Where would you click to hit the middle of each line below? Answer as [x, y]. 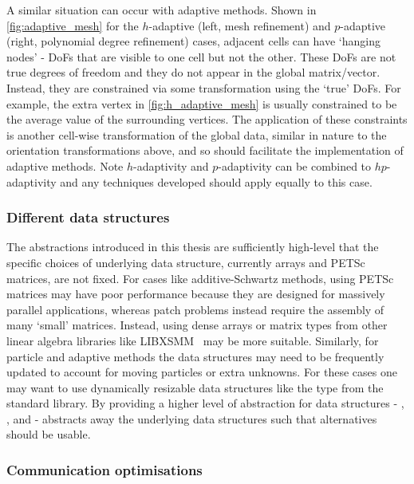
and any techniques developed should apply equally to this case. [216, 181]
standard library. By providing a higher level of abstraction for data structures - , [205, 403]
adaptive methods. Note [65, 165]
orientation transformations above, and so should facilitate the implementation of [205, 150]
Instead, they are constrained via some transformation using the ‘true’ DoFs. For [204, 87]
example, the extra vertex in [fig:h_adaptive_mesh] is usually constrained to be [202, 103]
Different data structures [88, 217]
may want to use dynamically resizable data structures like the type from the [195, 387]
